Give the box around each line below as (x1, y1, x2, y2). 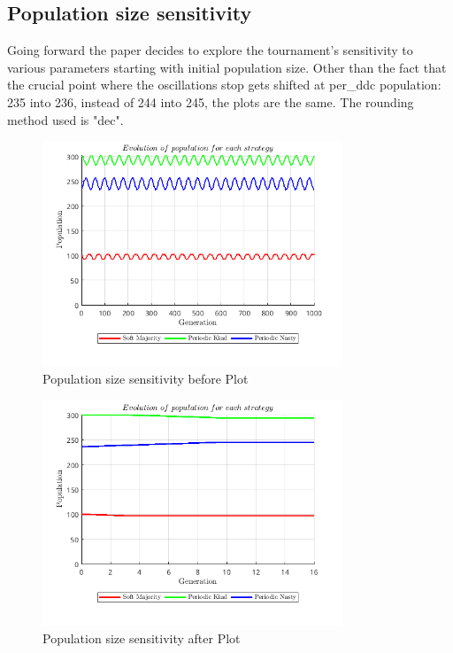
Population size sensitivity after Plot (42, 628, 241, 647)
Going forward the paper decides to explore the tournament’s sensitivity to (7, 41, 413, 59)
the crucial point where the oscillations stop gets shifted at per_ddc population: (7, 75, 441, 94)
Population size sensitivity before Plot (42, 369, 249, 388)
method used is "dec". (7, 110, 124, 128)
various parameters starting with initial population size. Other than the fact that (7, 58, 447, 76)
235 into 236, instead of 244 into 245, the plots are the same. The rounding (7, 92, 414, 111)
